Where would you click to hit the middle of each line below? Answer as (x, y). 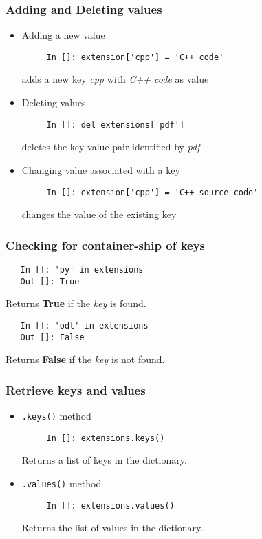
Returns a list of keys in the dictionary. (104, 460)
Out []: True (50, 281)
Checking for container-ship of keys (106, 245)
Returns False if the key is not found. (85, 359)
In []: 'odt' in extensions (84, 325)
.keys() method (56, 415)
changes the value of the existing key (99, 214)
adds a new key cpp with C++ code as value (115, 79)
